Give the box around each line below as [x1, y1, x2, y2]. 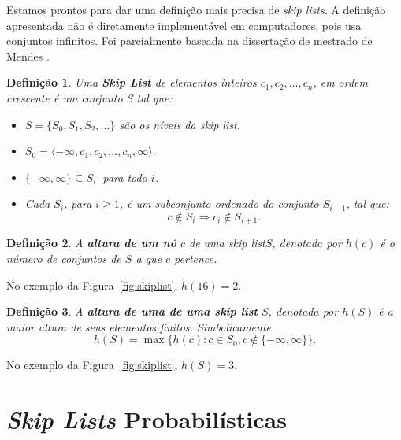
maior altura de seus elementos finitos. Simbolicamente [6, 318, 272, 335]
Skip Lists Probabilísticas [6, 403, 287, 436]
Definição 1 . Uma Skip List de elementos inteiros [6, 74, 257, 91]
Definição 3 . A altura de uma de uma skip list [6, 303, 258, 320]
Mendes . [6, 47, 50, 64]
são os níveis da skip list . [119, 116, 240, 132]
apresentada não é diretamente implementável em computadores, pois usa [6, 17, 362, 33]
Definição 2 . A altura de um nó [6, 235, 176, 251]
